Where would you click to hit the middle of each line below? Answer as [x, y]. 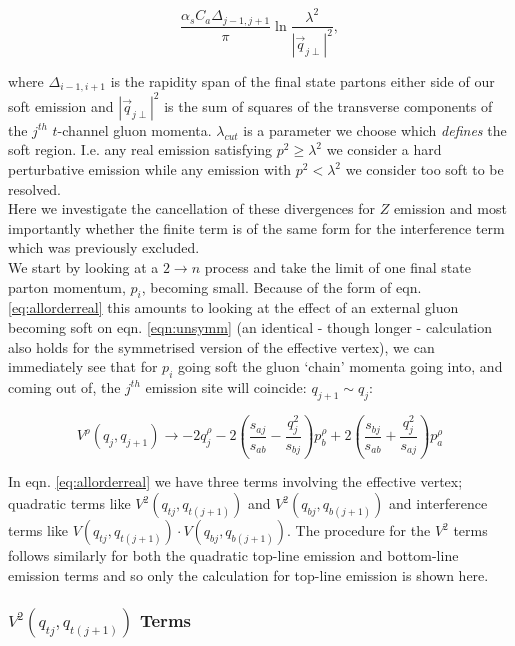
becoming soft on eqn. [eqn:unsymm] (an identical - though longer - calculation [250, 327]
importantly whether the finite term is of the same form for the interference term [256, 227]
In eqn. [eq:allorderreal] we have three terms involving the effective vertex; [235, 481]
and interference [438, 503]
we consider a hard [384, 149]
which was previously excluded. [104, 247]
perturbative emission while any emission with [150, 169]
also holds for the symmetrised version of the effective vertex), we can [221, 346]
